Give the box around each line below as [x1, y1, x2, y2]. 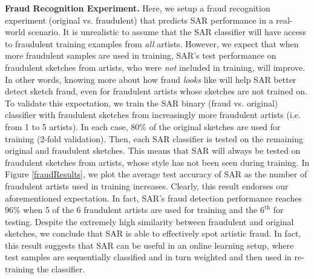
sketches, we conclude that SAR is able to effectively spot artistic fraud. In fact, [5, 227, 301, 240]
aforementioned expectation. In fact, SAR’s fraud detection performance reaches [5, 191, 302, 204]
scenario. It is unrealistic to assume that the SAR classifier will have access [28, 25, 306, 38]
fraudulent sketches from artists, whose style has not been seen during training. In [5, 156, 310, 168]
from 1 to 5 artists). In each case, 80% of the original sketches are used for [5, 120, 281, 133]
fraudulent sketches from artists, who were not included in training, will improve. [5, 61, 306, 73]
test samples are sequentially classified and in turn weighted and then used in [5, 251, 292, 263]
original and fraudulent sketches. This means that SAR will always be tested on [5, 144, 301, 157]
